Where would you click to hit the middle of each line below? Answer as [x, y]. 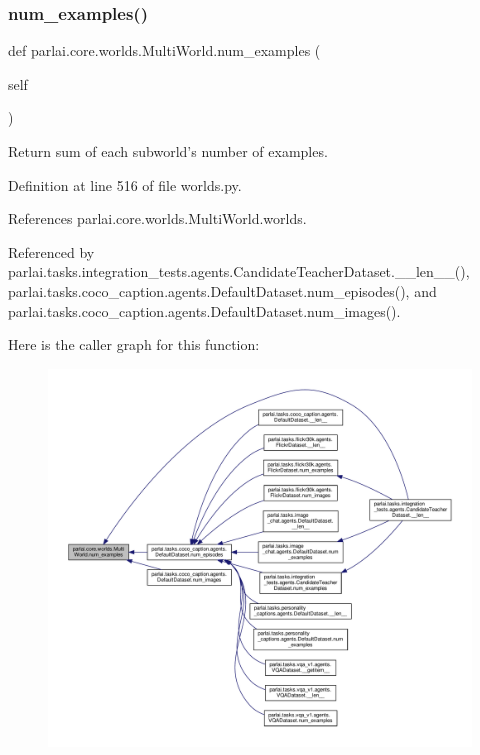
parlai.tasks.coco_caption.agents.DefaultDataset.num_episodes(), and [222, 290]
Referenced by [51, 251]
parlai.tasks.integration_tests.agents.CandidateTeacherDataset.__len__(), [239, 271]
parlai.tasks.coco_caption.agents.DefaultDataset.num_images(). [204, 310]
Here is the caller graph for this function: [134, 344]
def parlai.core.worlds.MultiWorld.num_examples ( [164, 50]
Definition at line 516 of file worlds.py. [125, 184]
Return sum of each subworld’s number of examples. [168, 151]
